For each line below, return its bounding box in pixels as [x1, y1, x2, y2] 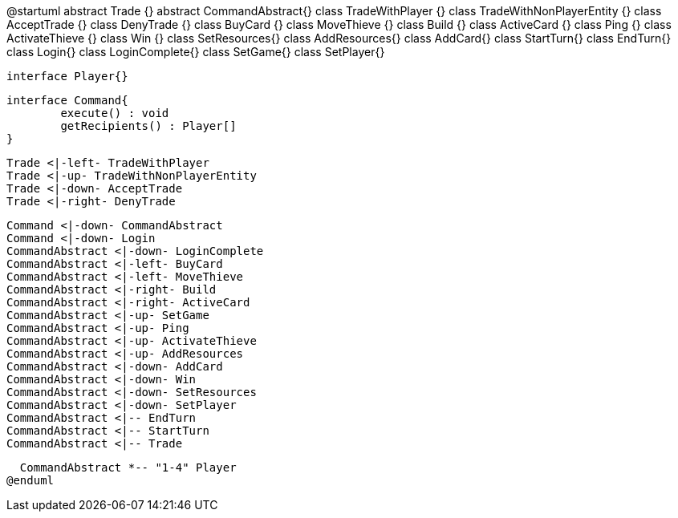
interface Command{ [6, 94, 128, 107]
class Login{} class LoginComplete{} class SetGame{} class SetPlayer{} [6, 45, 385, 59]
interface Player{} [6, 70, 128, 83]
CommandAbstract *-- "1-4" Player [19, 461, 237, 474]
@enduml [6, 474, 55, 487]
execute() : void [60, 107, 169, 119]
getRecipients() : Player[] [60, 119, 237, 132]
